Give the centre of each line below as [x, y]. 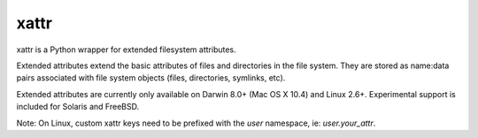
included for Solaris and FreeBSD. [78, 107]
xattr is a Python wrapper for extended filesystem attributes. [126, 50]
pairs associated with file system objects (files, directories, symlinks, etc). [151, 78]
